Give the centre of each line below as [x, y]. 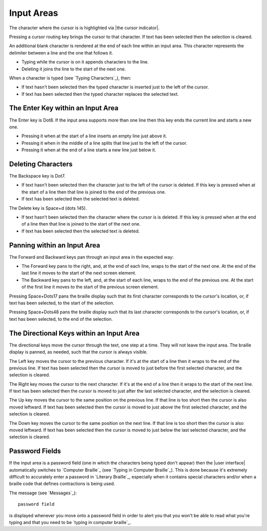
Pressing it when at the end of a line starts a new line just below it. [89, 150]
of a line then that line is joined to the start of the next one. [81, 224]
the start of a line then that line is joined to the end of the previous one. [94, 192]
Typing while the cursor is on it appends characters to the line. [85, 62]
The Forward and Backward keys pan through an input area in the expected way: [91, 257]
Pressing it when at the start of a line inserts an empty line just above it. [94, 136]
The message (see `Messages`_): [43, 493]
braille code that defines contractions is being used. [62, 484]
